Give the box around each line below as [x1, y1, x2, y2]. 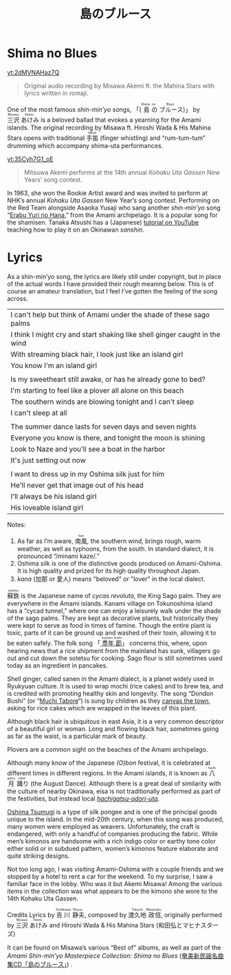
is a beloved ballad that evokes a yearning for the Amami [40, 115, 201, 124]
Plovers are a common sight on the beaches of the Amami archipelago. [7, 745, 208, 753]
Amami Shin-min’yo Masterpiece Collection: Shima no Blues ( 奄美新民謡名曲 [7, 952, 224, 960]
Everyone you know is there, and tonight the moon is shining [10, 433, 206, 442]
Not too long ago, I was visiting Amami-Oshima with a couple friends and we [7, 865, 224, 873]
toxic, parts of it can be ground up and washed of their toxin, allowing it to [7, 628, 217, 637]
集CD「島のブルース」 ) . [7, 960, 73, 968]
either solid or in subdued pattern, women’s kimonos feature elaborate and [7, 844, 219, 852]
